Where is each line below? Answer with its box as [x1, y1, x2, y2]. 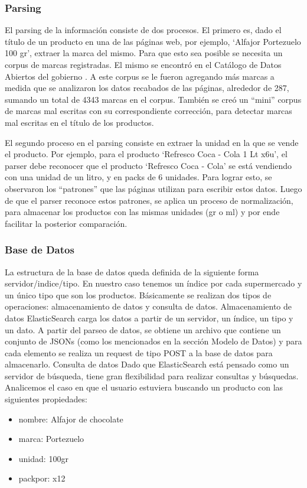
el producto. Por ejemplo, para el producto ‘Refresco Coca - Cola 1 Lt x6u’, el [5, 148, 288, 160]
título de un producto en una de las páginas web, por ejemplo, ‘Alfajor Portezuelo [5, 35, 301, 47]
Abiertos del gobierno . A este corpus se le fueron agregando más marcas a [5, 70, 275, 82]
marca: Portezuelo [18, 432, 84, 445]
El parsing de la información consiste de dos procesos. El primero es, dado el [5, 24, 282, 36]
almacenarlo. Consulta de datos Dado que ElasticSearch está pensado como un [5, 358, 289, 370]
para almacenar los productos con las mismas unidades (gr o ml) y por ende [5, 206, 280, 218]
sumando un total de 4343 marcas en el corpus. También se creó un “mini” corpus [5, 93, 302, 105]
